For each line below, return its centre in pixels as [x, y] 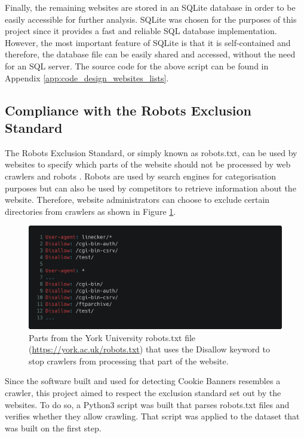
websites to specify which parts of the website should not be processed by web [148, 164]
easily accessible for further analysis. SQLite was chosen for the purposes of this [151, 19]
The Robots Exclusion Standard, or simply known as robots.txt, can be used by [151, 152]
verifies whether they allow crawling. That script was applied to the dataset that [152, 416]
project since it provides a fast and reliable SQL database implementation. [141, 31]
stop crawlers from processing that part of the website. [129, 361]
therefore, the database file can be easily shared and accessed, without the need [150, 54]
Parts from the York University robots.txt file [112, 337]
